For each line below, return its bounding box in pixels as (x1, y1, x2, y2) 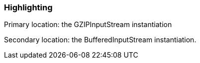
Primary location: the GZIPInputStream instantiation (4, 20, 172, 29)
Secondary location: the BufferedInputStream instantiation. (4, 35, 197, 44)
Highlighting (4, 2, 53, 12)
